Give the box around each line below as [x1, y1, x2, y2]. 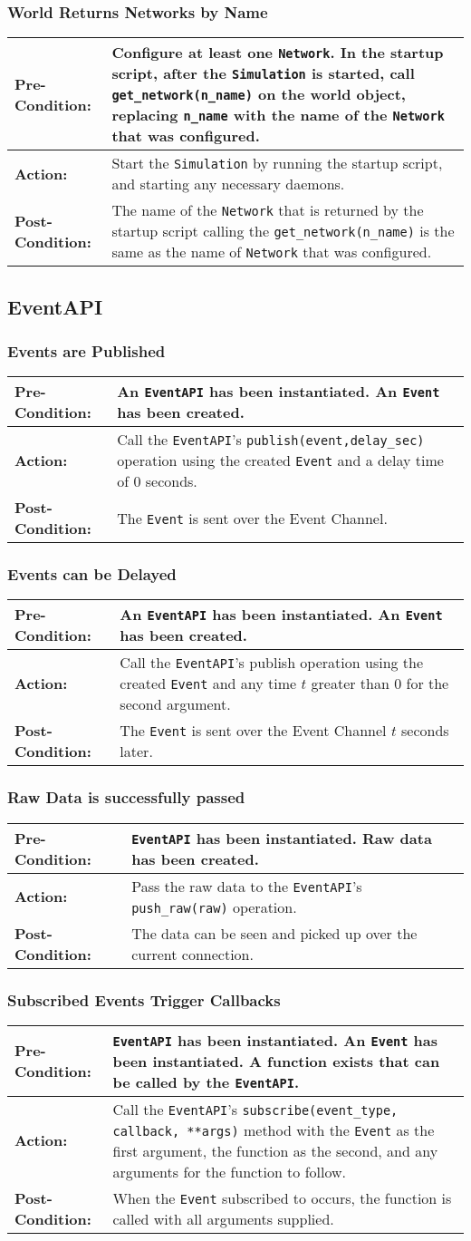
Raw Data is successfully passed [7, 786, 245, 809]
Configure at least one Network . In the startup [111, 42, 444, 63]
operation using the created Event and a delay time [117, 450, 444, 471]
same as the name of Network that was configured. [111, 241, 432, 263]
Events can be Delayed [7, 563, 177, 586]
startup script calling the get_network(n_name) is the [111, 220, 455, 242]
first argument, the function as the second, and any [112, 1139, 438, 1161]
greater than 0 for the [311, 673, 449, 694]
